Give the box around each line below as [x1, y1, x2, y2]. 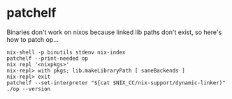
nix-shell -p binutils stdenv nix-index [6, 49, 126, 56]
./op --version [6, 85, 51, 92]
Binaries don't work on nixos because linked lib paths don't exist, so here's [6, 28, 222, 36]
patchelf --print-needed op [6, 54, 89, 62]
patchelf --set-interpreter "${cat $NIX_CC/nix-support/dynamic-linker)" [6, 79, 226, 86]
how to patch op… [6, 35, 59, 43]
